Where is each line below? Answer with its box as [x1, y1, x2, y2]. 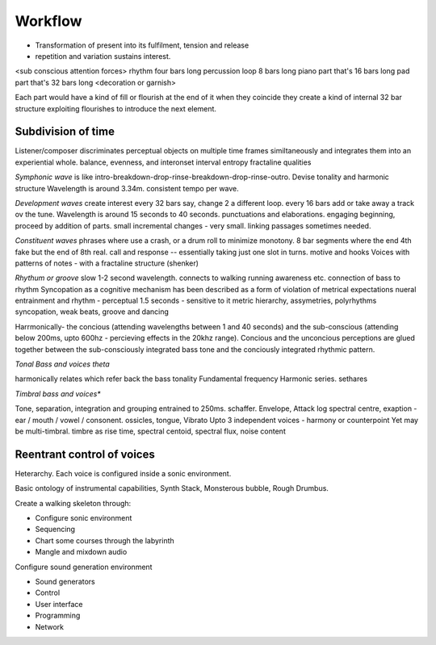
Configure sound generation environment [15, 562, 153, 572]
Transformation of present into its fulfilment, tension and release [35, 40, 249, 50]
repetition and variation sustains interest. [35, 51, 171, 61]
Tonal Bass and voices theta [15, 359, 111, 369]
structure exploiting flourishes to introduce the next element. [15, 103, 217, 113]
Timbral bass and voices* [15, 388, 101, 399]
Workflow [15, 12, 82, 30]
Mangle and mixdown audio [35, 547, 128, 557]
